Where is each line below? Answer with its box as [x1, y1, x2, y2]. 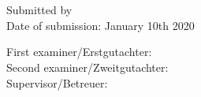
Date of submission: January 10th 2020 [6, 17, 195, 33]
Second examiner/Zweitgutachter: [6, 58, 169, 75]
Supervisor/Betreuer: [6, 74, 108, 91]
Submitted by [6, 2, 73, 18]
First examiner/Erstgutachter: [6, 43, 152, 60]
